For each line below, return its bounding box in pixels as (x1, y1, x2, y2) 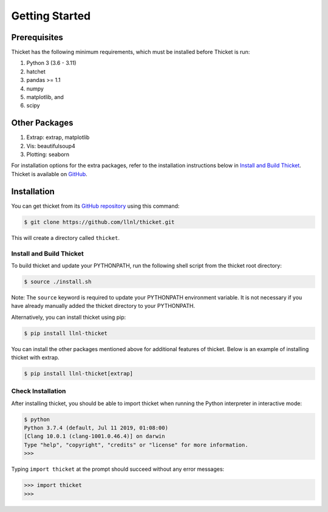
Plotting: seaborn (26, 151, 70, 158)
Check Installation (11, 387, 66, 395)
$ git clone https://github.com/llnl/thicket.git (24, 219, 175, 225)
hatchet (26, 67, 46, 75)
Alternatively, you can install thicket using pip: (11, 313, 126, 321)
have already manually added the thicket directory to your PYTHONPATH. (11, 302, 196, 310)
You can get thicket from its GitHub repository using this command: (11, 202, 180, 210)
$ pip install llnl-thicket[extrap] (24, 370, 134, 377)
